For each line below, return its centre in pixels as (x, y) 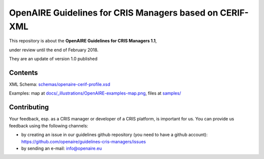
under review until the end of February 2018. (54, 50)
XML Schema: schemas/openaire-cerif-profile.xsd (60, 84)
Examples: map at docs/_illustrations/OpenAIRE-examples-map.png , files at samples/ (95, 93)
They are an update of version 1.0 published (53, 59)
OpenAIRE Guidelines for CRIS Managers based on (114, 13)
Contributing (29, 107)
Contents (23, 72)
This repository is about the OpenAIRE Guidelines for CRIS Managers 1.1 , (83, 41)
